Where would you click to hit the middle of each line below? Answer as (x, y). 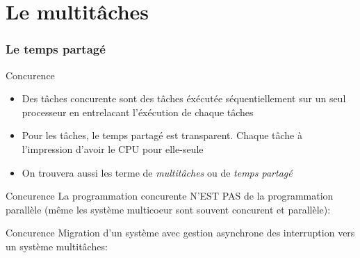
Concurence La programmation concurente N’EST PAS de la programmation (170, 196)
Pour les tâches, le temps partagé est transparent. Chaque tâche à (162, 135)
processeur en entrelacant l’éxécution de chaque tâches (138, 112)
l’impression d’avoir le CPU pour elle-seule (113, 148)
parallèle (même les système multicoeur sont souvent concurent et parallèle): (168, 209)
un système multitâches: (57, 246)
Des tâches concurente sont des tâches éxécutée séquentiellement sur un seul (184, 98)
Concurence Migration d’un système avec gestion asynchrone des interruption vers (180, 233)
